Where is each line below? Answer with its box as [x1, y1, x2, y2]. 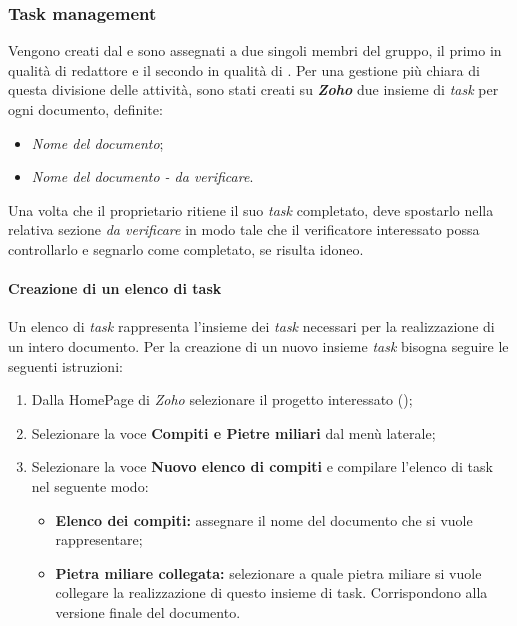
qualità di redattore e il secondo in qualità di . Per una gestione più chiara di [8, 59, 480, 80]
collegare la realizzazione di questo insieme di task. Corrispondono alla [55, 582, 488, 603]
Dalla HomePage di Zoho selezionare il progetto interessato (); [31, 389, 413, 410]
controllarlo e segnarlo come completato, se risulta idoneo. [8, 238, 364, 259]
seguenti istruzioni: [8, 355, 123, 376]
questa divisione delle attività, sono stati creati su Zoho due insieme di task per [8, 79, 499, 100]
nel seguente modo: [31, 475, 149, 496]
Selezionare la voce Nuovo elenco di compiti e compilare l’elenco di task [31, 456, 493, 477]
